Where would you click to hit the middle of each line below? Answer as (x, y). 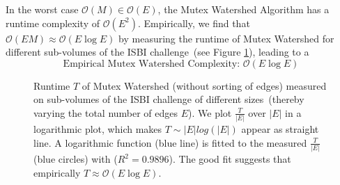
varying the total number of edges (106, 112)
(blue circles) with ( (76, 159)
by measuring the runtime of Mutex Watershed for (226, 38)
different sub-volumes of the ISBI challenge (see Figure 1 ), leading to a (157, 52)
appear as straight (280, 129)
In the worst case (42, 9)
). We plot (210, 112)
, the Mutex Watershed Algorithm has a (244, 9)
